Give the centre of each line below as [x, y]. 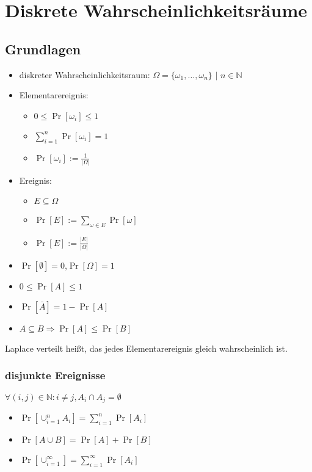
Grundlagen [43, 49]
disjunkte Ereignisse [55, 375]
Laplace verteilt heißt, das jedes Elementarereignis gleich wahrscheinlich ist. [146, 348]
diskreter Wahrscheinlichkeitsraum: [85, 74]
